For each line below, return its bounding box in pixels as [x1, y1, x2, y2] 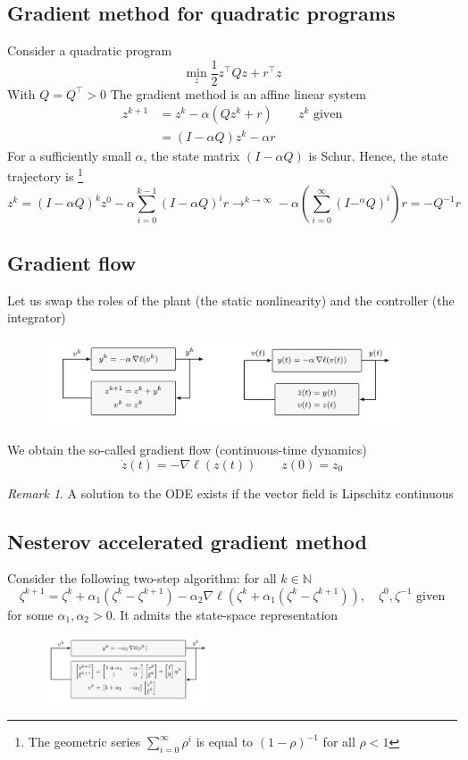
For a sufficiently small [7, 146, 131, 164]
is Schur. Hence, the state [308, 146, 448, 164]
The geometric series [28, 732, 141, 751]
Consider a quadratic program [7, 41, 172, 60]
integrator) [7, 308, 66, 327]
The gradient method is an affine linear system [110, 84, 366, 103]
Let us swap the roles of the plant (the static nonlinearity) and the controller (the [7, 290, 455, 309]
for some [7, 605, 54, 623]
